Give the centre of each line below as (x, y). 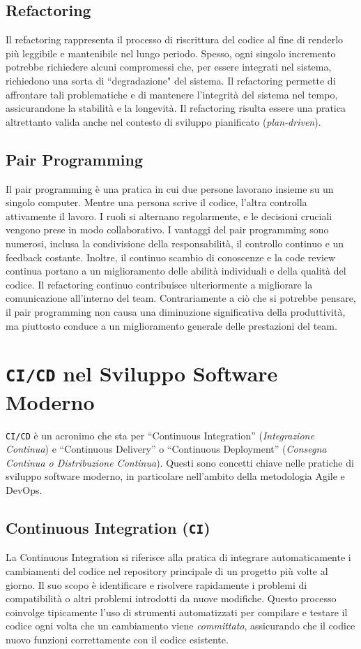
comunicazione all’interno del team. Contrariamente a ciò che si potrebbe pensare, (181, 298)
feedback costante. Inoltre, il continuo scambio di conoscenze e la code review (171, 257)
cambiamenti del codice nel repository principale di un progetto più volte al (167, 570)
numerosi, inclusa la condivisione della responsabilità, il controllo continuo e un (175, 243)
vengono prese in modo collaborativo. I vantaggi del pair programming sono (167, 229)
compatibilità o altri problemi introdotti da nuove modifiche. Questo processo (171, 598)
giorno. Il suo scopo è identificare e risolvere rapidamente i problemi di (156, 584)
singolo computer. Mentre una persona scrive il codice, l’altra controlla (156, 202)
